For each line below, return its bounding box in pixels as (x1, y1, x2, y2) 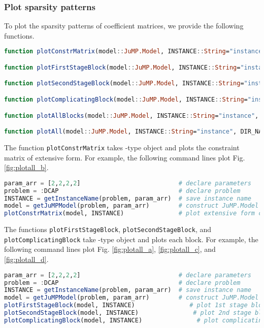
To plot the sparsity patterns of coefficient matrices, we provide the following (4, 20, 244, 31)
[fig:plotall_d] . (4, 254, 49, 265)
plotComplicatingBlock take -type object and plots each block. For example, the (4, 234, 258, 244)
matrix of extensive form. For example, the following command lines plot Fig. (4, 152, 245, 162)
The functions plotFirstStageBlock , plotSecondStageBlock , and (4, 224, 212, 235)
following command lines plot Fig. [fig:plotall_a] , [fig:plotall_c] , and (4, 244, 216, 254)
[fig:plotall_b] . (4, 162, 49, 173)
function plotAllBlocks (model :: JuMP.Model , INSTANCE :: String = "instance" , (4, 112, 259, 119)
